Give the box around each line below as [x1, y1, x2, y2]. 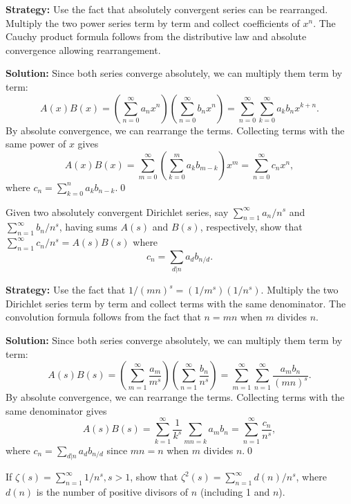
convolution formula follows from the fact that [6, 309, 201, 324]
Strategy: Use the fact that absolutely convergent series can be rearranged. [6, 2, 328, 16]
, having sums [59, 219, 117, 234]
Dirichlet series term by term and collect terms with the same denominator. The [6, 296, 346, 310]
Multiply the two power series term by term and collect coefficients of [6, 15, 300, 30]
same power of [6, 136, 66, 151]
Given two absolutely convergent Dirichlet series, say [6, 204, 229, 219]
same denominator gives [6, 403, 107, 417]
